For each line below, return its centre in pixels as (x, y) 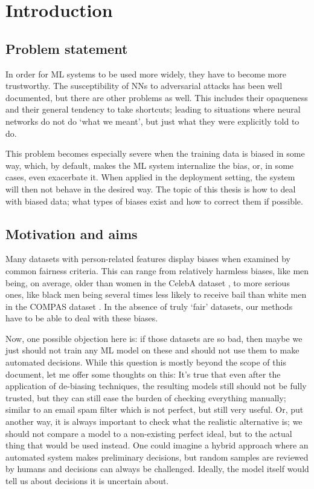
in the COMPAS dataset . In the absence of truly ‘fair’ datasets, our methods (149, 306)
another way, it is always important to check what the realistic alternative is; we (154, 422)
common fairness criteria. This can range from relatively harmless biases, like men (157, 270)
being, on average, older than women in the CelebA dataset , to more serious (148, 282)
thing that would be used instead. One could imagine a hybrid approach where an (157, 445)
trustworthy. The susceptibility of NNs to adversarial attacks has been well (144, 86)
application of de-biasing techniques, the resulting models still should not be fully (156, 386)
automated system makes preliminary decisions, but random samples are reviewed (157, 457)
